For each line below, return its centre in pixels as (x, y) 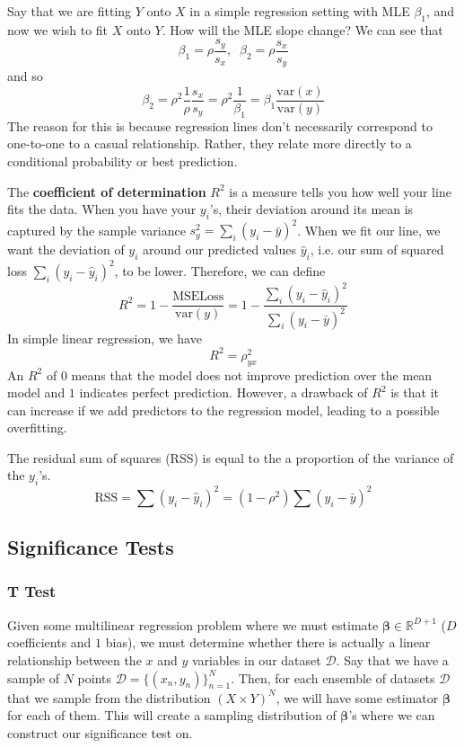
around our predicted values (219, 249)
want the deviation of (66, 249)
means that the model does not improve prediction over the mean (252, 374)
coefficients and (49, 642)
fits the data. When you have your (102, 209)
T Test (32, 591)
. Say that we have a (392, 659)
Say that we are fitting (70, 11)
